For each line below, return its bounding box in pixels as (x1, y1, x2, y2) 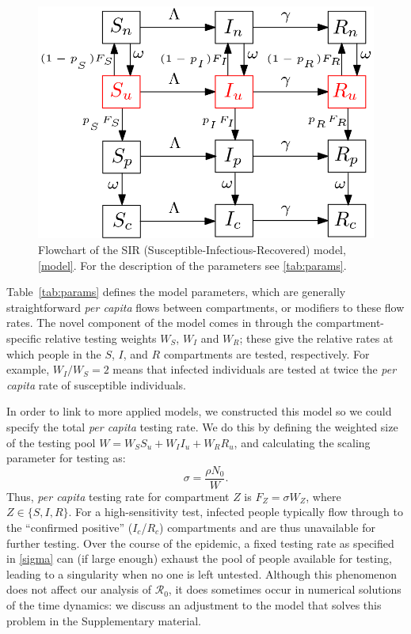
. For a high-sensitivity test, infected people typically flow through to (68, 503, 404, 520)
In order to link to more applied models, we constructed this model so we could (6, 403, 392, 420)
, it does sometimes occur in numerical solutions (168, 581, 401, 598)
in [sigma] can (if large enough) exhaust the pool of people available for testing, (6, 550, 392, 567)
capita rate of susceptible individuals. (6, 376, 186, 393)
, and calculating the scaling (234, 434, 371, 450)
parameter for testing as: (6, 450, 126, 466)
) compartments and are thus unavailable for (159, 519, 375, 536)
